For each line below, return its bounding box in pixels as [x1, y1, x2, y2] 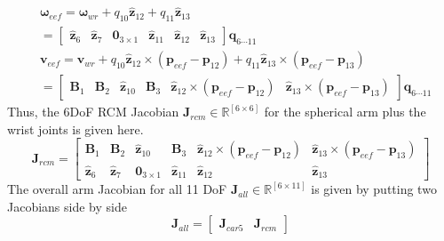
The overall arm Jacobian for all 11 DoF [7, 180, 227, 198]
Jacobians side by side [7, 197, 127, 215]
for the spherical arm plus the [264, 102, 426, 121]
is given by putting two [311, 180, 437, 198]
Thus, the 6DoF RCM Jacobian [7, 102, 179, 121]
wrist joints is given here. [7, 119, 144, 138]
